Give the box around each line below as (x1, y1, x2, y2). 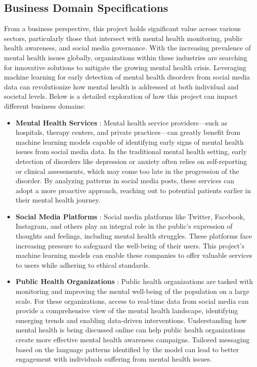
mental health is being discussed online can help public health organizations (15, 325, 246, 335)
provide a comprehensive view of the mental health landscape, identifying (15, 305, 238, 316)
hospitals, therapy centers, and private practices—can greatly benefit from (15, 127, 241, 137)
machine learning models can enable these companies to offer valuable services (15, 250, 253, 260)
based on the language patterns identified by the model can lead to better (15, 344, 239, 354)
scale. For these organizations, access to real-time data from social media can (15, 295, 249, 306)
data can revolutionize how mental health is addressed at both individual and (4, 81, 239, 91)
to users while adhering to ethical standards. (15, 259, 150, 270)
